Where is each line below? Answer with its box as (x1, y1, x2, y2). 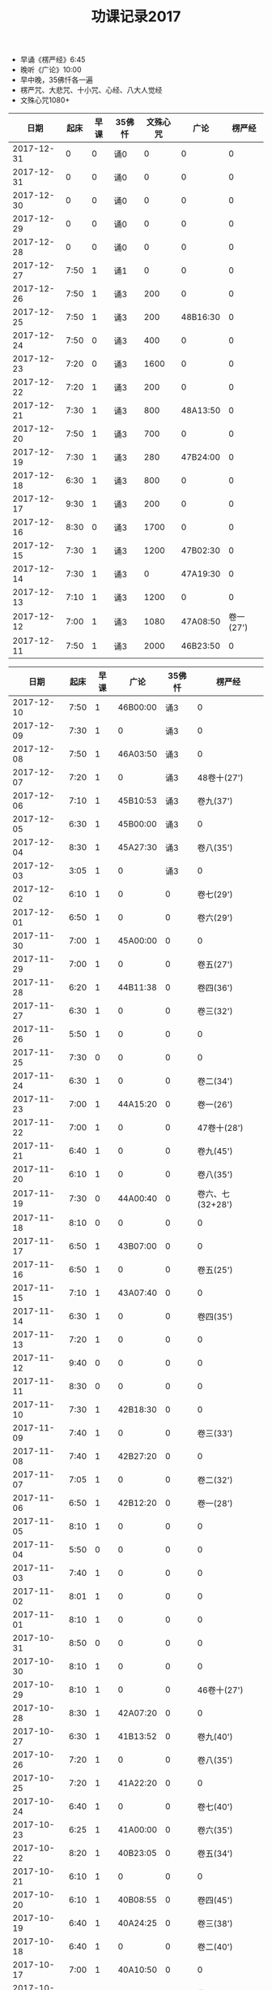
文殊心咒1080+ (19, 95, 70, 106)
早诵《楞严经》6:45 (19, 54, 86, 65)
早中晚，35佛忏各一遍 (19, 75, 93, 85)
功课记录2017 (91, 7, 181, 26)
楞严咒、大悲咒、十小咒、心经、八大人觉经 (19, 85, 163, 95)
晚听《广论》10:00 (19, 65, 83, 75)
